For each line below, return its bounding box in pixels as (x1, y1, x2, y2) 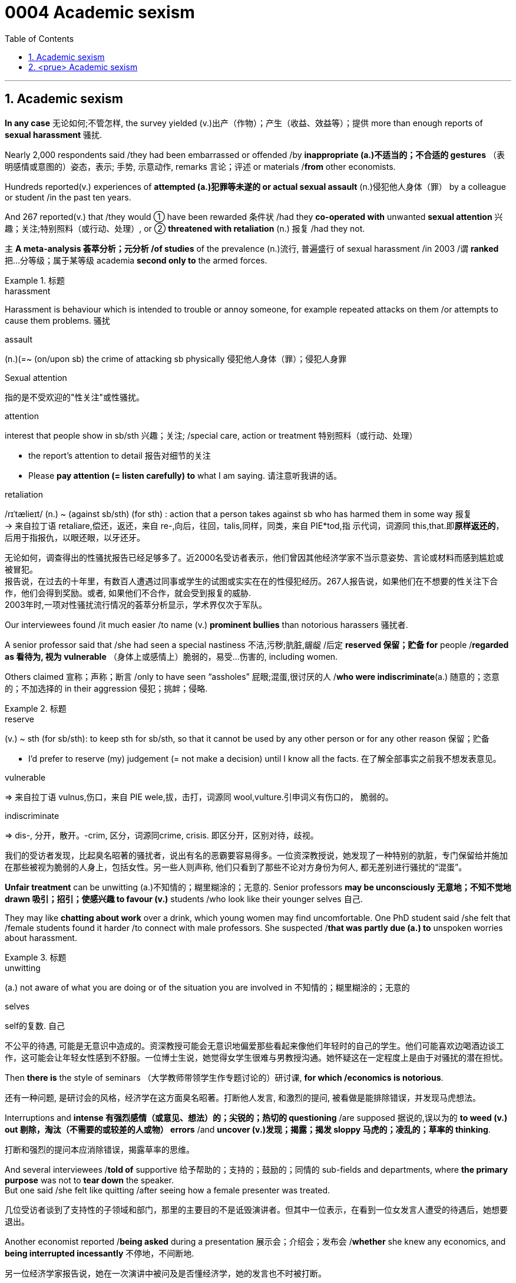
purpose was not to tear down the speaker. (5, 1175, 174, 1185)
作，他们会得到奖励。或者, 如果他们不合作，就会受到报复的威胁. (5, 587, 252, 598)
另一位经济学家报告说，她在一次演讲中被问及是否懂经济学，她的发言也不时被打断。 (5, 1268, 326, 1278)
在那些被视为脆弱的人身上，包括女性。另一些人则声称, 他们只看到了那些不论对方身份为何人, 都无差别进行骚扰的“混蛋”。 (5, 861, 467, 872)
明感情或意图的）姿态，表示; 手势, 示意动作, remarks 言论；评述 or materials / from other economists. (5, 161, 396, 172)
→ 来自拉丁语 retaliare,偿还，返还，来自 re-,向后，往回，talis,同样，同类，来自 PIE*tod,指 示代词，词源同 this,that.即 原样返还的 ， (5, 520, 504, 531)
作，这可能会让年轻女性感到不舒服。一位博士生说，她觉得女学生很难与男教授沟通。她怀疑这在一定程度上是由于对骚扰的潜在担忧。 (5, 1052, 508, 1062)
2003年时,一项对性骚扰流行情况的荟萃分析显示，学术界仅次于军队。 (5, 599, 267, 610)
